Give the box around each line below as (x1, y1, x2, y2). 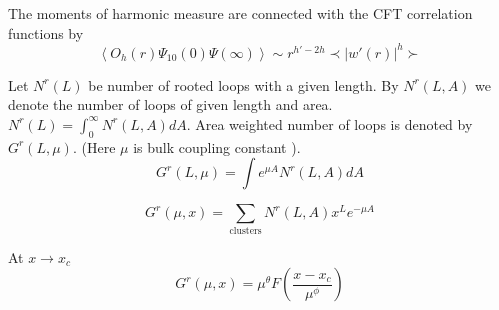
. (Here (72, 136, 116, 157)
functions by (8, 22, 84, 43)
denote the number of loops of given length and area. (8, 94, 333, 115)
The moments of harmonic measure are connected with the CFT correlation (8, 3, 473, 23)
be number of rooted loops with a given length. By (88, 74, 399, 95)
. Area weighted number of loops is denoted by (186, 113, 473, 134)
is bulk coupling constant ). (133, 136, 301, 157)
